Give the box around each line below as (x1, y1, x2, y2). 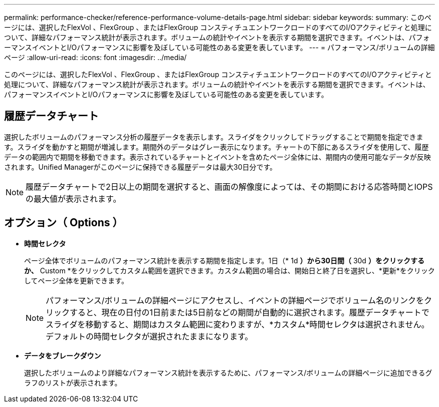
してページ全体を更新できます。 (24, 276, 128, 285)
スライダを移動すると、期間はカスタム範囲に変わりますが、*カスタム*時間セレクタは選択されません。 (46, 319, 429, 329)
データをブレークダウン (24, 351, 101, 360)
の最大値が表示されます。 (26, 193, 121, 204)
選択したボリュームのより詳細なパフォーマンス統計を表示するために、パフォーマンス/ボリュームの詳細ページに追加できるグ (24, 368, 432, 377)
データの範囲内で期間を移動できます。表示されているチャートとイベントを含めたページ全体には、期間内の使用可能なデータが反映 (4, 152, 431, 161)
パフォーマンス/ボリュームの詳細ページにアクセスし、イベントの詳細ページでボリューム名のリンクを (46, 295, 424, 305)
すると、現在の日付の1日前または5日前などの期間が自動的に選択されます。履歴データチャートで (70, 307, 429, 317)
